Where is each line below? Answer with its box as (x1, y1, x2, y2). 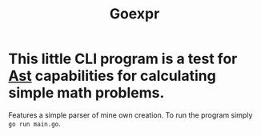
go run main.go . (8, 118, 62, 128)
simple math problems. (8, 84, 165, 102)
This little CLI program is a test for (8, 50, 238, 68)
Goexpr (109, 5, 160, 23)
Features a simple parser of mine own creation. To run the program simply (8, 110, 253, 120)
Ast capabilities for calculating (8, 67, 216, 85)
